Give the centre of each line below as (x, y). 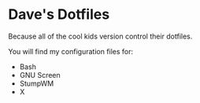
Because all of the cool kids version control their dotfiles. (100, 36)
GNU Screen (40, 75)
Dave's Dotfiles (59, 15)
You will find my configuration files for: (71, 51)
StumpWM (37, 83)
